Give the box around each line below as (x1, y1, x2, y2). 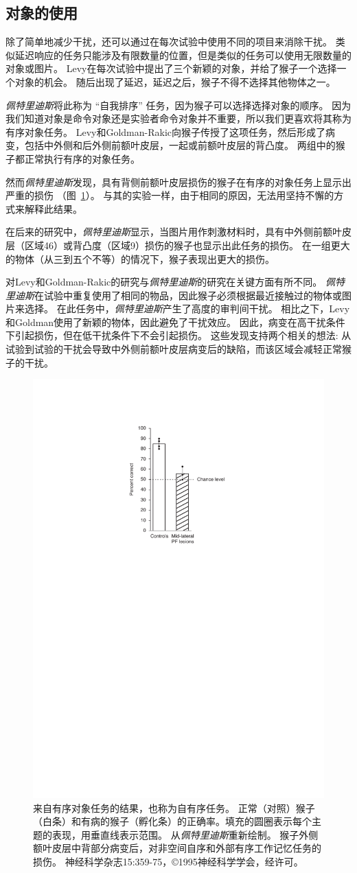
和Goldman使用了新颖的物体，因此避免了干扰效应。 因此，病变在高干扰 (5, 314, 326, 329)
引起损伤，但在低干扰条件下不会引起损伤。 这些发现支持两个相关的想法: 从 (14, 328, 352, 342)
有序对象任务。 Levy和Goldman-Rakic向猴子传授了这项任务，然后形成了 (5, 124, 325, 139)
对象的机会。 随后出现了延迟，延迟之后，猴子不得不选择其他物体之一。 (14, 74, 336, 89)
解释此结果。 (24, 201, 82, 216)
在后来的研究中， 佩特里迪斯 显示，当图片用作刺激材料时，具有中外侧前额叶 (5, 224, 342, 239)
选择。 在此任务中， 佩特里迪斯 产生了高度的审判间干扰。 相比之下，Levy (24, 301, 350, 316)
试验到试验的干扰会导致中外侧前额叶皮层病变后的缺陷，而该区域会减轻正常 (5, 342, 342, 356)
